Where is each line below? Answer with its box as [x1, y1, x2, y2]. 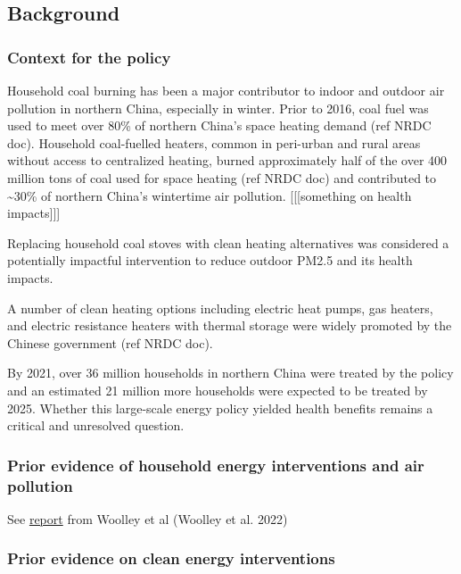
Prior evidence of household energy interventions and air [7, 453, 424, 476]
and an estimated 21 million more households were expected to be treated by [7, 380, 428, 399]
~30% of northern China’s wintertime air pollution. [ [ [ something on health [7, 186, 412, 204]
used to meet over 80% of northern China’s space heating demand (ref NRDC [7, 116, 432, 135]
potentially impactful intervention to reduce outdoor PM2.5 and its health [7, 251, 413, 270]
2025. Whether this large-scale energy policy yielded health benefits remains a [7, 398, 433, 417]
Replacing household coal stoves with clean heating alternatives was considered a [7, 233, 449, 252]
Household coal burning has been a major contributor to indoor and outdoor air [7, 81, 445, 99]
